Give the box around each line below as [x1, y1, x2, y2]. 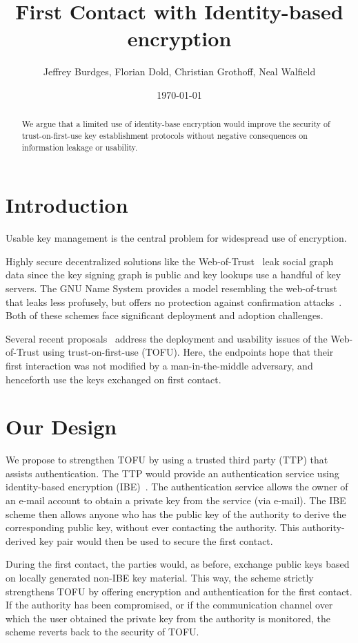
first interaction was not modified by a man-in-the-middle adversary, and [6, 358, 313, 372]
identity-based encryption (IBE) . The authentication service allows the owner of [6, 479, 348, 494]
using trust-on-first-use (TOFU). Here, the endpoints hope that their [42, 345, 334, 359]
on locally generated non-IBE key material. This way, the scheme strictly [6, 570, 314, 585]
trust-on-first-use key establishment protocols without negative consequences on [21, 129, 308, 141]
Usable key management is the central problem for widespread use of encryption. [6, 231, 347, 245]
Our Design [6, 412, 117, 441]
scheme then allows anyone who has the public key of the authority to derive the [6, 506, 346, 521]
